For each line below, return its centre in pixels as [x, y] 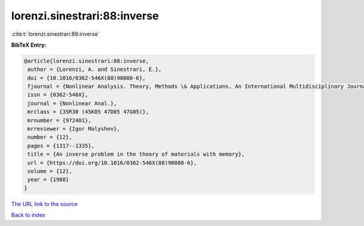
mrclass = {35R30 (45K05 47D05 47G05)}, [88, 112]
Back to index [28, 215]
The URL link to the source [45, 204]
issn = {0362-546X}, [58, 95]
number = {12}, [50, 137]
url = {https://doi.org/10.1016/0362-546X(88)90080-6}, [112, 163]
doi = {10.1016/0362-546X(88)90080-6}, [86, 78]
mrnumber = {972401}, [59, 120]
